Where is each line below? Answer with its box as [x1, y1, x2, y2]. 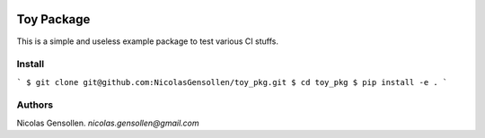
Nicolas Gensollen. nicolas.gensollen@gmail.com [16, 117, 199, 128]
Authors [16, 99, 54, 111]
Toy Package [16, 12, 91, 27]
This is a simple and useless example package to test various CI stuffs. [16, 36, 278, 47]
